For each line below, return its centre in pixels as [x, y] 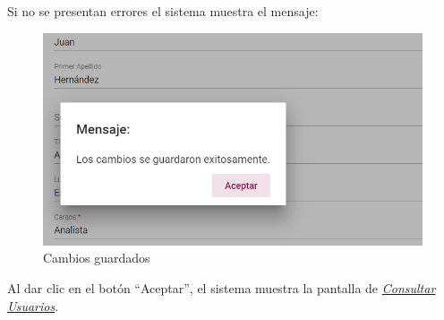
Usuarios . [33, 305]
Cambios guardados [97, 258]
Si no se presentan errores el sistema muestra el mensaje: [163, 11]
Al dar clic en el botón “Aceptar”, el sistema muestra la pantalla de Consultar [222, 287]
